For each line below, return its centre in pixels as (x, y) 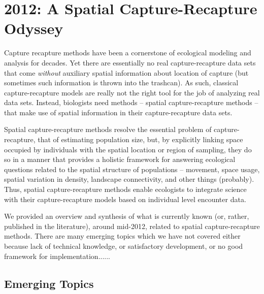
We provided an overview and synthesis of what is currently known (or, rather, (127, 216)
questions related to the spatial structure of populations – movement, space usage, (132, 169)
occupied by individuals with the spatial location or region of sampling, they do (128, 149)
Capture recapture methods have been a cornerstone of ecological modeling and (128, 53)
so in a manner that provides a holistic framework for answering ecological (120, 159)
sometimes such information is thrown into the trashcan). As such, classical (121, 83)
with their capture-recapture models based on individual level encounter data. (125, 199)
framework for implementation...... (57, 256)
